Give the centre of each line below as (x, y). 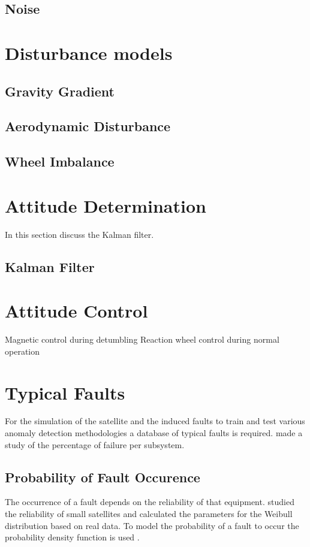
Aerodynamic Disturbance (88, 126)
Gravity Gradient (60, 91)
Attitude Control (76, 311)
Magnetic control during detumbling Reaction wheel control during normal (142, 339)
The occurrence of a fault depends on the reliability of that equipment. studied (150, 502)
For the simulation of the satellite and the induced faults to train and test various (155, 421)
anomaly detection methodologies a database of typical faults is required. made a (154, 433)
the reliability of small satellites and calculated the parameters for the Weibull (149, 514)
